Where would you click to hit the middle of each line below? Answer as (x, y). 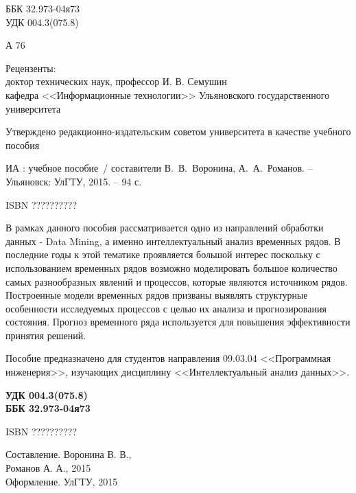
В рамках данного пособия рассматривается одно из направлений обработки (165, 228)
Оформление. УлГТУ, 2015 (62, 481)
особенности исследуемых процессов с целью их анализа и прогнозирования (166, 308)
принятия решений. (46, 335)
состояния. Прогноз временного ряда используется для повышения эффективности (178, 322)
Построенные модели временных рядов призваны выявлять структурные (157, 295)
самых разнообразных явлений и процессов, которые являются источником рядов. (177, 281)
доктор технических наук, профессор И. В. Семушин (116, 81)
